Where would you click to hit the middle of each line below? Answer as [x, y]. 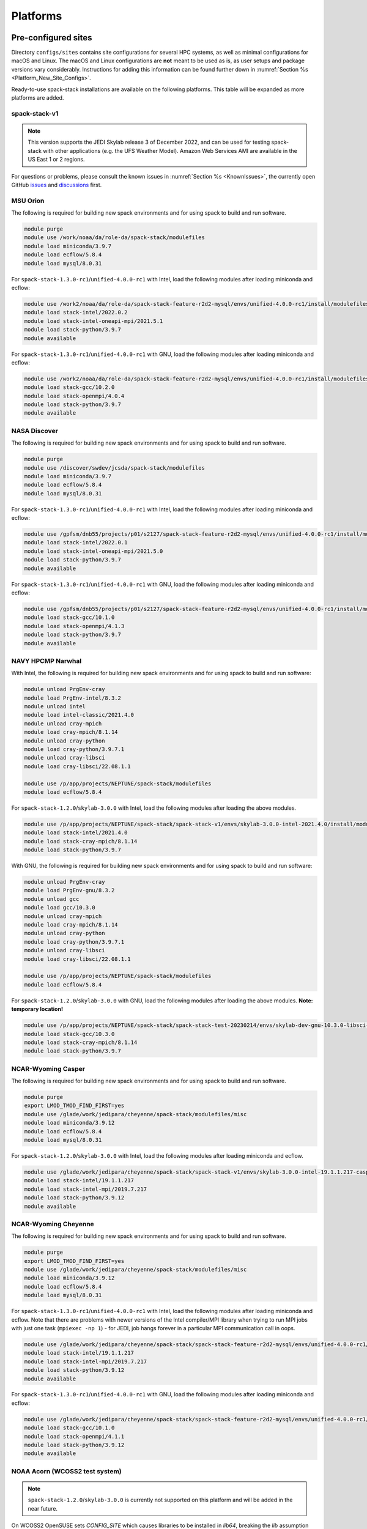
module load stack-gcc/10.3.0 [69, 1034]
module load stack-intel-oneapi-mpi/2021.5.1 [94, 321]
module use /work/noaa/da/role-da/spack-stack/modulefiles [114, 238]
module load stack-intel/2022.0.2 [76, 313]
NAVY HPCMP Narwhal [46, 661]
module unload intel [55, 707]
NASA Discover [35, 431]
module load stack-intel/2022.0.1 [76, 542]
